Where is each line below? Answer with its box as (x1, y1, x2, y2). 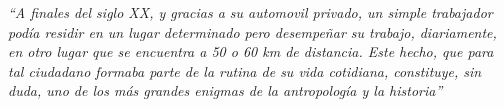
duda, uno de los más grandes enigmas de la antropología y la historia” (8, 80, 443, 101)
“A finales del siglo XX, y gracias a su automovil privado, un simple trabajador (8, 2, 493, 22)
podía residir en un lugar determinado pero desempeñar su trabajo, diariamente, (8, 21, 497, 42)
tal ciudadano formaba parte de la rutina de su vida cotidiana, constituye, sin (8, 60, 482, 81)
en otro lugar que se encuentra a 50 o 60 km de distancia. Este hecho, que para (8, 41, 494, 62)
